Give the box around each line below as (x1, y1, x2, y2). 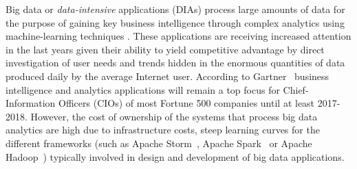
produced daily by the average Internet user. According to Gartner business (6, 68, 329, 83)
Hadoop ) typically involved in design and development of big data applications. (6, 149, 345, 164)
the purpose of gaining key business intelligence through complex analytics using (6, 15, 345, 29)
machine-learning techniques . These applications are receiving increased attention (6, 29, 351, 43)
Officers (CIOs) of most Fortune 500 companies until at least (58, 96, 315, 110)
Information (6, 96, 56, 110)
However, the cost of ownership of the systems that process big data (30, 109, 318, 123)
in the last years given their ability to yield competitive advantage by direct (6, 42, 325, 56)
